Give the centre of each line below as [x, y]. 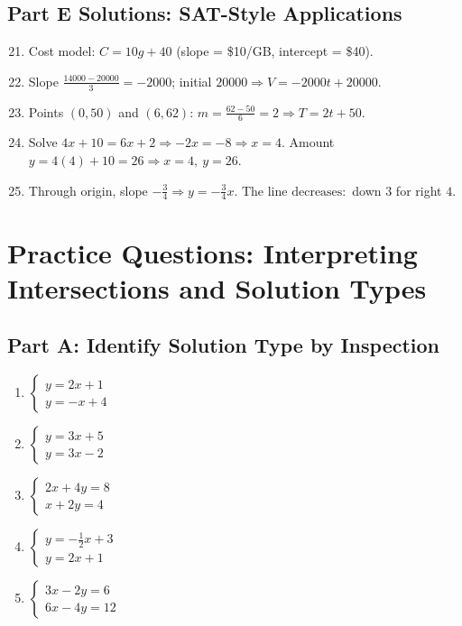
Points [46, 111]
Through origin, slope [88, 190]
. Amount [308, 142]
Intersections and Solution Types [217, 287]
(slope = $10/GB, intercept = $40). [275, 51]
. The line [261, 190]
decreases [317, 192]
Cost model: [62, 51]
